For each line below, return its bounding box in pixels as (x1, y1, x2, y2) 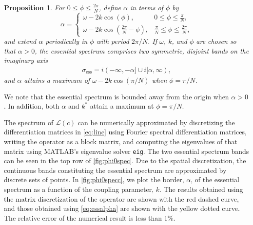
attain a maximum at (90, 101, 154, 111)
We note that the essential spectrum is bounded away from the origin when (4, 91, 229, 101)
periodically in (45, 36, 88, 46)
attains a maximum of (24, 75, 90, 85)
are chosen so (196, 36, 236, 46)
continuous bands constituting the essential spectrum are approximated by (4, 165, 227, 175)
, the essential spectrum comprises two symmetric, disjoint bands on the (35, 45, 249, 56)
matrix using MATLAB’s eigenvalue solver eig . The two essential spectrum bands (4, 146, 249, 156)
